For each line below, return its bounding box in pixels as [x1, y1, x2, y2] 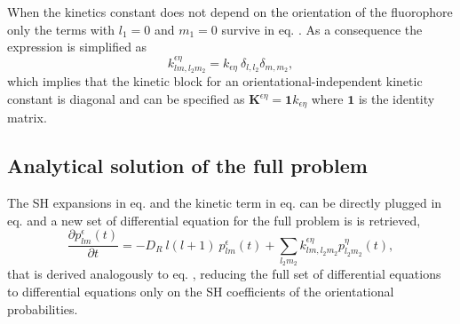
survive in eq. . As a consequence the [221, 20, 423, 38]
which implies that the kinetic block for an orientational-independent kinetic [7, 72, 423, 91]
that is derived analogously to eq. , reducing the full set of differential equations [7, 265, 441, 283]
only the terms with [7, 20, 115, 38]
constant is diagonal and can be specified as [7, 90, 245, 108]
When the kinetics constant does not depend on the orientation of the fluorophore [7, 3, 453, 20]
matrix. [7, 108, 47, 127]
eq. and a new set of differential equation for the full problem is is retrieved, [7, 210, 421, 229]
